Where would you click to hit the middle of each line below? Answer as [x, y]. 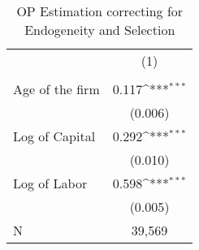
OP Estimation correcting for [100, 11]
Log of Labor [50, 183]
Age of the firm [56, 89]
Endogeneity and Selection [100, 30]
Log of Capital [54, 136]
